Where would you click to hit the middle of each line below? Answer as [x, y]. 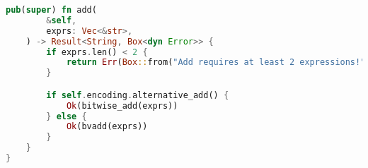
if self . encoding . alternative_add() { [138, 95]
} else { [67, 116]
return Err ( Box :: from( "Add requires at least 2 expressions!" [216, 62]
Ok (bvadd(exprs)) [107, 127]
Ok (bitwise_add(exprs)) [122, 106]
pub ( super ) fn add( [51, 10]
